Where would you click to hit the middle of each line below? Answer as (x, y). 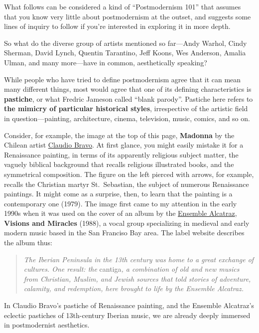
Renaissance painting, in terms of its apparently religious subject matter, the (121, 154)
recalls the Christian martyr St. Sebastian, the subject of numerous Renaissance (127, 184)
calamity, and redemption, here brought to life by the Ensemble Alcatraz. (134, 288)
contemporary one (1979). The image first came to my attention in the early (121, 203)
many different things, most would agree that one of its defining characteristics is (128, 89)
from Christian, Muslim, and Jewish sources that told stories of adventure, (137, 278)
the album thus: (28, 243)
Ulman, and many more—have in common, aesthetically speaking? (106, 62)
